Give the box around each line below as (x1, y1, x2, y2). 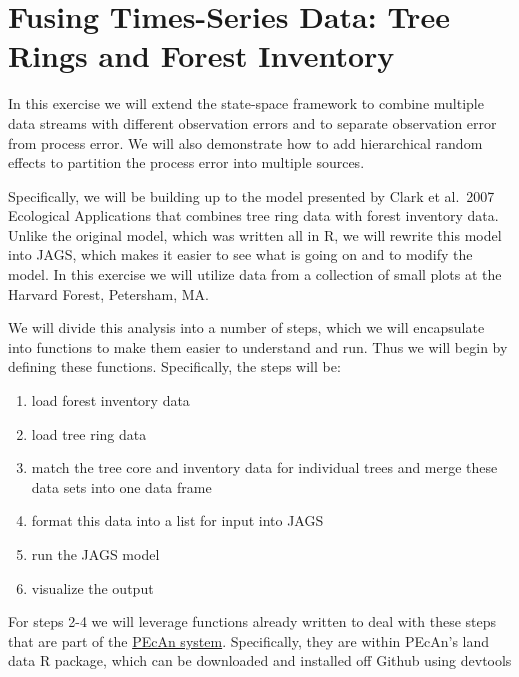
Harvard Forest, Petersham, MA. (8, 283, 209, 304)
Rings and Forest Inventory (8, 35, 395, 76)
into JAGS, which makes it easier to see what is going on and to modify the (8, 244, 473, 265)
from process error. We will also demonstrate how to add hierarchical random (8, 132, 483, 153)
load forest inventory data (31, 390, 190, 411)
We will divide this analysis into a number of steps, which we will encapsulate (8, 317, 485, 338)
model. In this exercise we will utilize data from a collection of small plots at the (8, 264, 502, 285)
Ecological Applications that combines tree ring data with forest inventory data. (8, 205, 499, 226)
